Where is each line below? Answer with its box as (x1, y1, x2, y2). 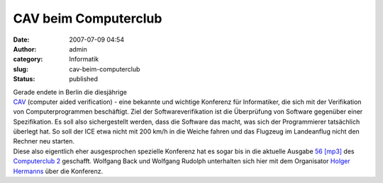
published (69, 75, 99, 83)
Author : (13, 45, 37, 53)
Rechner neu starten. (13, 137, 74, 146)
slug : (13, 64, 28, 73)
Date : (13, 35, 30, 44)
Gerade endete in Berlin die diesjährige (13, 88, 128, 96)
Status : (13, 75, 35, 83)
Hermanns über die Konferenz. (13, 167, 104, 175)
